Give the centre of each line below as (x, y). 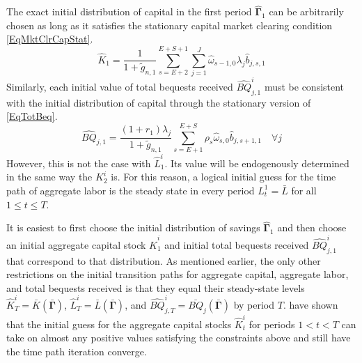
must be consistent (304, 86)
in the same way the (49, 177)
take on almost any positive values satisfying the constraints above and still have (179, 338)
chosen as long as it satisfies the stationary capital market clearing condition (170, 25)
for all (304, 190)
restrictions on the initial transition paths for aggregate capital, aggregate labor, (178, 274)
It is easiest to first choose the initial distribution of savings (133, 227)
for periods (272, 324)
